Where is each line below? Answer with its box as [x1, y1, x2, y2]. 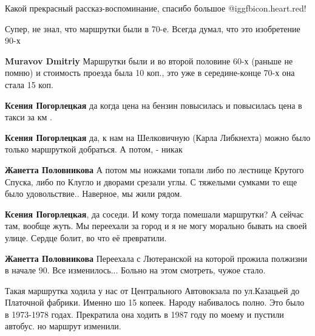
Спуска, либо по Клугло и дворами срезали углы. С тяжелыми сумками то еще [5, 175, 297, 188]
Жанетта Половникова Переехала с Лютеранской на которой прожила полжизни [5, 252, 307, 264]
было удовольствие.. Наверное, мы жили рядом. [5, 187, 182, 200]
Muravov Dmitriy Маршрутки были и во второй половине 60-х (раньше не [5, 54, 293, 67]
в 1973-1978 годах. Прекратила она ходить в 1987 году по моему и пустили [5, 307, 284, 320]
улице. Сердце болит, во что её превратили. [5, 231, 167, 244]
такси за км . [5, 111, 52, 123]
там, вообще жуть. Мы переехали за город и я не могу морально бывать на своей [5, 219, 307, 232]
